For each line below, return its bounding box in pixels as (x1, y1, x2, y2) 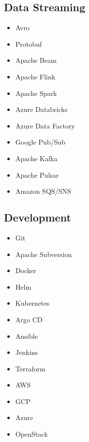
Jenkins (15, 347, 38, 357)
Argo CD (15, 314, 43, 324)
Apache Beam (15, 55, 57, 65)
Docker (15, 265, 36, 276)
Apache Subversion (15, 249, 72, 259)
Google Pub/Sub (15, 137, 66, 147)
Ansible (15, 331, 38, 341)
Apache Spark (15, 88, 57, 98)
